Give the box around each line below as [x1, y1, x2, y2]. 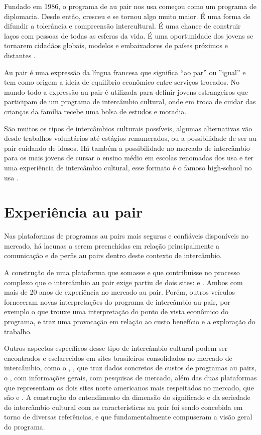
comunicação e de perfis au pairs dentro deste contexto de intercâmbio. [4, 250, 222, 261]
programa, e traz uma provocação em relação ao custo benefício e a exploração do [4, 316, 255, 326]
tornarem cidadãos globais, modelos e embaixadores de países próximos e [4, 40, 228, 51]
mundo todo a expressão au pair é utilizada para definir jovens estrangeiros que [4, 86, 248, 97]
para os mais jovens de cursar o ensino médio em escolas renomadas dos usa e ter [4, 152, 254, 163]
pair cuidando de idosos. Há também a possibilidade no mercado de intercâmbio [4, 142, 250, 153]
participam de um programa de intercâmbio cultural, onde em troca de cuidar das [4, 96, 256, 107]
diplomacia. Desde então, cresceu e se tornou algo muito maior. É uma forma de [4, 11, 250, 21]
